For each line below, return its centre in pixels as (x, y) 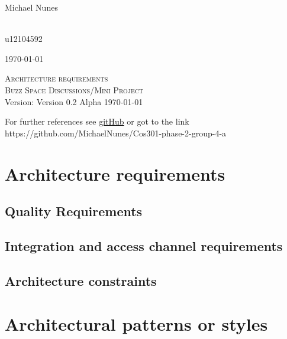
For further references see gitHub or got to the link (97, 121)
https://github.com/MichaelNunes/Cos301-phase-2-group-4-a (116, 133)
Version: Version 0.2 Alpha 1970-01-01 (74, 101)
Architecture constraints (81, 280)
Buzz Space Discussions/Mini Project (74, 89)
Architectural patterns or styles (136, 324)
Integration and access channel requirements (144, 245)
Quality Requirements (74, 211)
